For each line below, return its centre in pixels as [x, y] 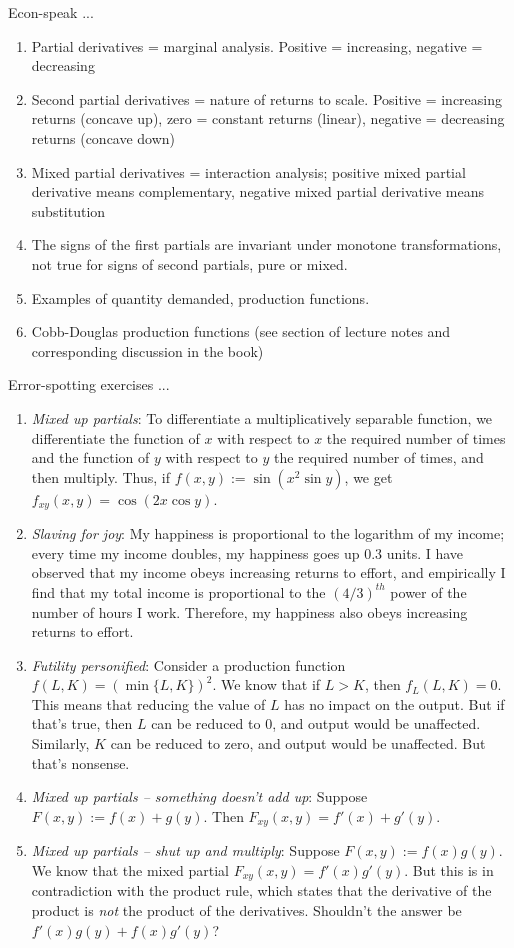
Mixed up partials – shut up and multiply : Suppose [185, 850]
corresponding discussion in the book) [147, 350]
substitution [68, 210]
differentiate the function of [115, 437]
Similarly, [60, 743]
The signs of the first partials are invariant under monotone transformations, [266, 244]
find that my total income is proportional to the [178, 591]
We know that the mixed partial [130, 869]
